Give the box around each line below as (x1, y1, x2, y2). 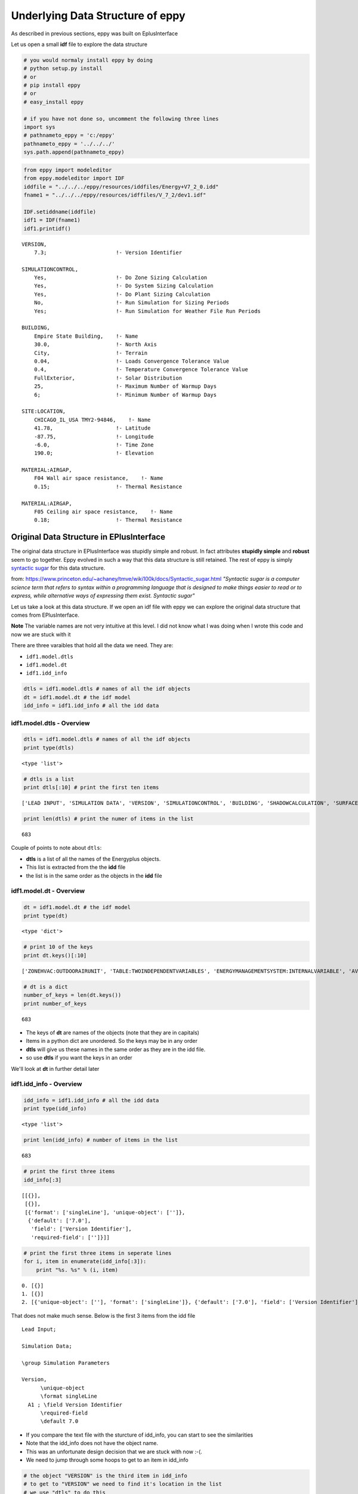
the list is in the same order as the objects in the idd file (26, 872, 162, 879)
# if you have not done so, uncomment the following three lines (23, 115, 219, 122)
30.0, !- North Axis (33, 341, 158, 348)
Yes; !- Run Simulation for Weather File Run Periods (33, 308, 261, 314)
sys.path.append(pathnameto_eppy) (23, 149, 125, 155)
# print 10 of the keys (23, 944, 94, 950)
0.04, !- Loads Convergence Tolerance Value (33, 357, 230, 365)
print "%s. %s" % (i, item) (36, 1266, 119, 1273)
